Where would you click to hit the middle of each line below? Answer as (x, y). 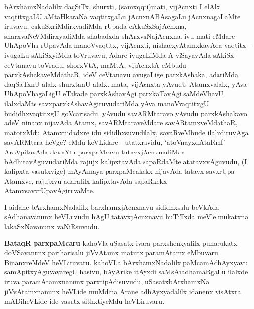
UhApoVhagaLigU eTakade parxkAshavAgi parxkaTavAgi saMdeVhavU (114, 94)
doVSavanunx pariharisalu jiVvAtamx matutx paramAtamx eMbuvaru (111, 252)
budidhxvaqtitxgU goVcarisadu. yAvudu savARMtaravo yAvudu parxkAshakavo (126, 113)
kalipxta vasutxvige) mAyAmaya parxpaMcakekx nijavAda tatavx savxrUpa (120, 171)
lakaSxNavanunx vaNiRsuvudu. (52, 226)
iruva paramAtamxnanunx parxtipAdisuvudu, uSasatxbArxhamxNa (107, 282)
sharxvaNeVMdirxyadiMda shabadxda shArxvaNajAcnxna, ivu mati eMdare (120, 35)
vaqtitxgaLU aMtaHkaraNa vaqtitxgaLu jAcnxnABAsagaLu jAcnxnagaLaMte (123, 16)
